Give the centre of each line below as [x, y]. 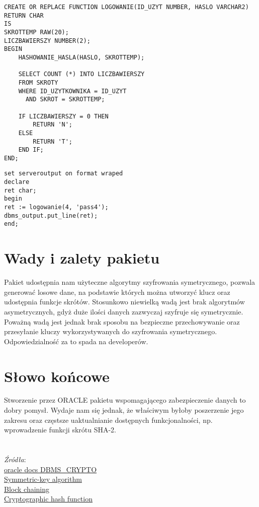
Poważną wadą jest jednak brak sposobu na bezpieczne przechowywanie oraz [122, 321]
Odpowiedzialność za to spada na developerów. [76, 341]
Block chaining [27, 489]
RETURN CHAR [24, 15]
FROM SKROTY [38, 82]
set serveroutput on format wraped [64, 174]
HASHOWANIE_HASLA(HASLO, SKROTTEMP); [81, 57]
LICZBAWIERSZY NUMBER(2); [47, 41]
